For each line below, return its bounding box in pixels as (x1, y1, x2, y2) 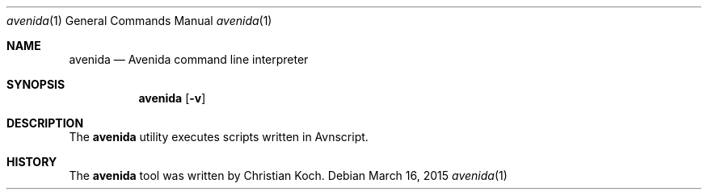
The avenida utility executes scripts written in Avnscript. (69, 130, 369, 144)
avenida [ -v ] (138, 91, 206, 105)
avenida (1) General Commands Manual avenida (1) (6, 14, 272, 27)
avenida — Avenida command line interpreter (69, 52, 309, 66)
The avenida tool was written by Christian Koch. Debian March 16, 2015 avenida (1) (69, 169, 508, 182)
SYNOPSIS (6, 77, 65, 91)
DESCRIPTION (6, 116, 84, 130)
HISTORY (6, 155, 57, 169)
